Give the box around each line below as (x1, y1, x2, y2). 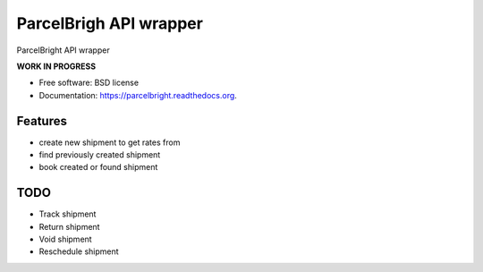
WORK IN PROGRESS (16, 61, 97, 72)
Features (16, 113, 67, 129)
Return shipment (38, 221, 100, 232)
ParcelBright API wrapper (16, 45, 111, 55)
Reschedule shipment (38, 246, 120, 257)
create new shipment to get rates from (38, 137, 181, 148)
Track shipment (38, 208, 97, 219)
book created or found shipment (38, 162, 158, 173)
